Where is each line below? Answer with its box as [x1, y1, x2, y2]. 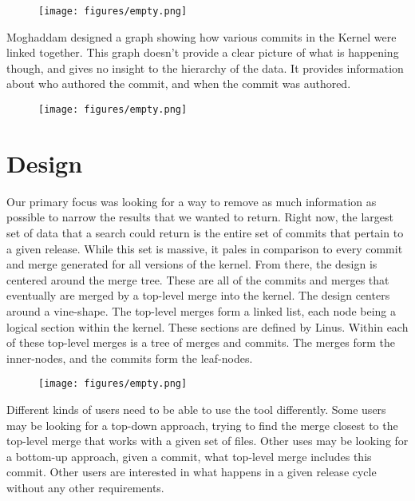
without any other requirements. [6, 479, 164, 495]
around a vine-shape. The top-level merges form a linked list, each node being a [6, 302, 396, 319]
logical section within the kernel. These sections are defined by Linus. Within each [6, 318, 409, 335]
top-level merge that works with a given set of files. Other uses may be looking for [6, 432, 409, 449]
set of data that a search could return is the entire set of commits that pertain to [6, 225, 404, 241]
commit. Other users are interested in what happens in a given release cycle [6, 463, 377, 480]
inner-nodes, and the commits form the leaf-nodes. [6, 349, 253, 366]
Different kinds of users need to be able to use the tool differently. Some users [6, 401, 386, 417]
